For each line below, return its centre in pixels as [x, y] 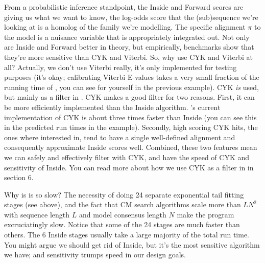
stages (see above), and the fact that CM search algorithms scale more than [123, 204]
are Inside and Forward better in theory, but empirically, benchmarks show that [129, 47]
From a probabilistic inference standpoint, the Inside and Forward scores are [124, 7]
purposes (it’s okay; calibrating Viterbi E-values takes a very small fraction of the [132, 77]
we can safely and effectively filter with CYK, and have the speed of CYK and [127, 157]
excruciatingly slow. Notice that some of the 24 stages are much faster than [122, 224]
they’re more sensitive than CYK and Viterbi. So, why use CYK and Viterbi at [128, 57]
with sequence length [37, 214]
